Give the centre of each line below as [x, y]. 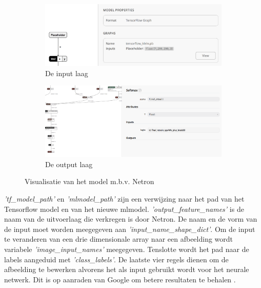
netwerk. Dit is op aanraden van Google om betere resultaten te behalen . [120, 279]
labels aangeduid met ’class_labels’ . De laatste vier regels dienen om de [116, 259]
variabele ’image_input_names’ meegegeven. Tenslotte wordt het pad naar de [127, 249]
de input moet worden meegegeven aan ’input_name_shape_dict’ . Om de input [130, 229]
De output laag [69, 164]
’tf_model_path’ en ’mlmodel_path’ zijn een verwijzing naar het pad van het [124, 198]
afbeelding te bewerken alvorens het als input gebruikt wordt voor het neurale [127, 269]
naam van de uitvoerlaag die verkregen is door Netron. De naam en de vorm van [131, 219]
